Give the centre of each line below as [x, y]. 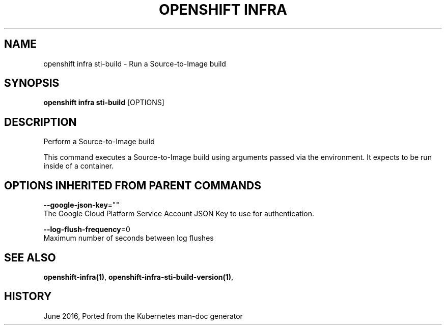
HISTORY [28, 297]
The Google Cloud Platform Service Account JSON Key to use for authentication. [179, 214]
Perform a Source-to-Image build [99, 142]
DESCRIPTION [40, 122]
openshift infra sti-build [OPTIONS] [104, 103]
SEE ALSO [30, 257]
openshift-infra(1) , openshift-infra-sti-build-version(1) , [138, 277]
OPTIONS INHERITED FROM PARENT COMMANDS [133, 185]
